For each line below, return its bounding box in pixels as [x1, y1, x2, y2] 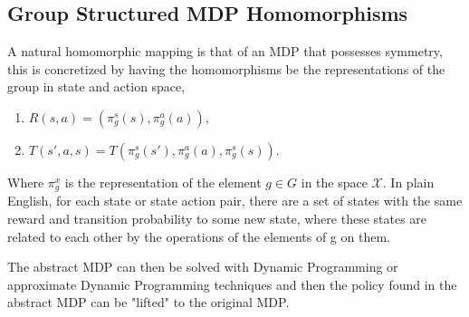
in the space [301, 172, 368, 191]
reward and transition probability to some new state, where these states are [7, 209, 427, 228]
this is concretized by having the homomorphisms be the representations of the [7, 59, 445, 78]
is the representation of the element [64, 172, 262, 191]
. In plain [382, 172, 435, 191]
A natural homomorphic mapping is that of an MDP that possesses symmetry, [7, 42, 443, 61]
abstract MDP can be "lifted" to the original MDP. [7, 293, 290, 312]
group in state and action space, [7, 77, 186, 96]
